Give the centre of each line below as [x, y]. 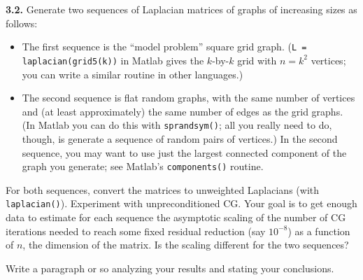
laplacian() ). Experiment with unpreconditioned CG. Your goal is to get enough [181, 203]
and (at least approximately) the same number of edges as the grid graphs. [183, 111]
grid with [257, 60]
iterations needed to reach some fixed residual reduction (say [136, 231]
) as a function [319, 231]
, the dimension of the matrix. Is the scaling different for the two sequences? [186, 245]
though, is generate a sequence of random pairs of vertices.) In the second [180, 138]
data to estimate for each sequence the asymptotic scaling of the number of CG [176, 217]
